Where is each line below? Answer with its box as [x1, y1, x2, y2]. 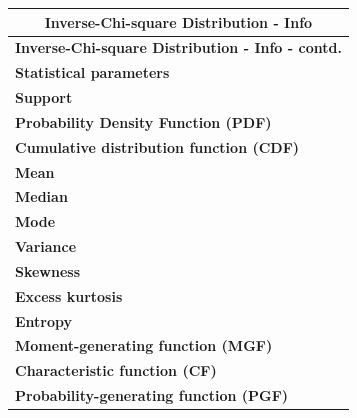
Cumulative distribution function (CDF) [15, 136, 300, 157]
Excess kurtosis [15, 285, 123, 306]
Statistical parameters [15, 62, 170, 83]
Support [15, 87, 73, 108]
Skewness [15, 260, 81, 281]
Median [15, 186, 68, 207]
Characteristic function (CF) [15, 360, 217, 381]
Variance [15, 236, 77, 257]
